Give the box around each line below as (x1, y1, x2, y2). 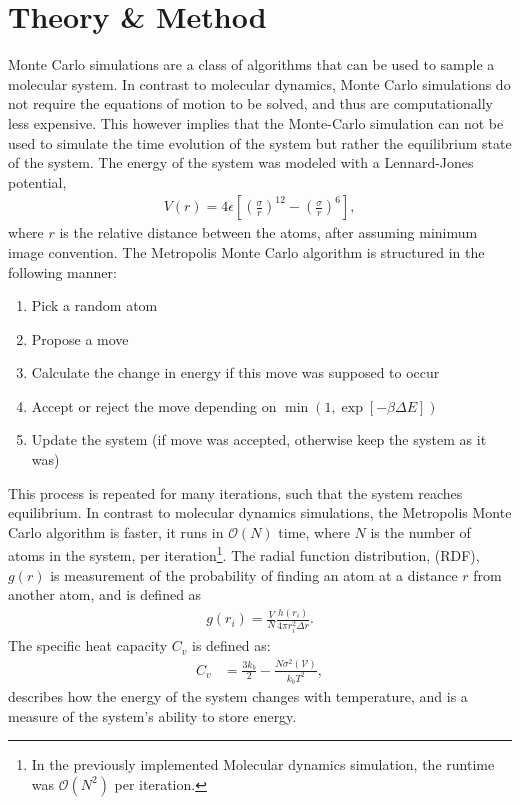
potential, (8, 171, 67, 192)
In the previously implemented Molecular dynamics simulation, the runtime (31, 754, 495, 775)
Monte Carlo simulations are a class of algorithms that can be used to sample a (8, 54, 495, 75)
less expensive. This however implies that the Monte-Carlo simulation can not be (8, 112, 504, 133)
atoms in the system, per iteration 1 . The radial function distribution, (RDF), (8, 542, 480, 566)
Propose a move (31, 328, 129, 349)
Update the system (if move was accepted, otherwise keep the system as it (31, 429, 487, 450)
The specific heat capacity (8, 635, 168, 656)
